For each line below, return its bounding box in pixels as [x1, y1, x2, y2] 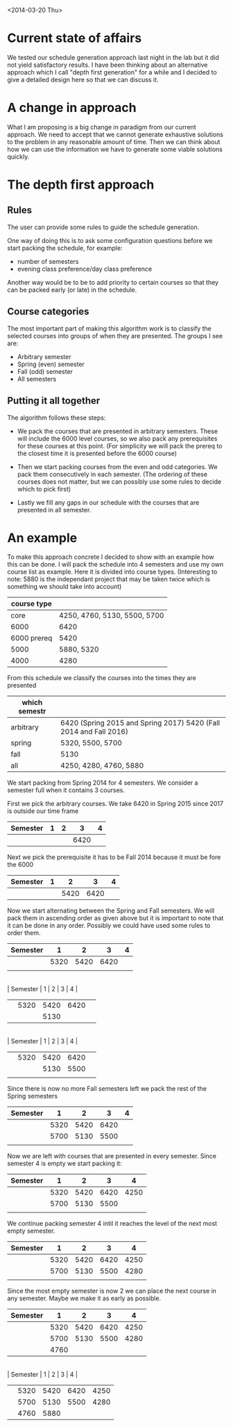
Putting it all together [7, 395, 101, 407]
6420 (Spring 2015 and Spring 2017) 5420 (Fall [60, 718, 221, 728]
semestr [18, 707, 46, 716]
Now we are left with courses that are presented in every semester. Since [7, 1152, 217, 1160]
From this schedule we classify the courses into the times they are [7, 674, 196, 682]
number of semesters [17, 257, 79, 265]
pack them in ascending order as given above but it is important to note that [7, 914, 224, 922]
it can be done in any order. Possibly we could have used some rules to [7, 922, 211, 930]
